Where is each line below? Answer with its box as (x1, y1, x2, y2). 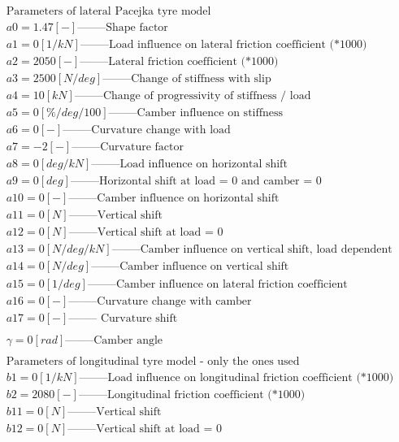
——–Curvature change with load (63, 124, 231, 136)
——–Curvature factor (72, 141, 184, 154)
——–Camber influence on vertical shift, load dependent (111, 244, 392, 256)
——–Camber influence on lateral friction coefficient (87, 278, 348, 290)
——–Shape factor (77, 22, 168, 34)
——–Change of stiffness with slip (102, 73, 271, 85)
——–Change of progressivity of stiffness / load (74, 90, 311, 102)
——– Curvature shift (68, 312, 178, 324)
